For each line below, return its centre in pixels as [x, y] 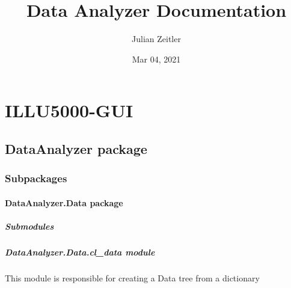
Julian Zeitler [156, 39]
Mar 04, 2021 [156, 59]
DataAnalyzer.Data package [64, 202]
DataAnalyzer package [76, 148]
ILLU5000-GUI [69, 110]
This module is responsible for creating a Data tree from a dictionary [132, 277]
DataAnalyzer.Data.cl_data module [80, 252]
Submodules [29, 226]
